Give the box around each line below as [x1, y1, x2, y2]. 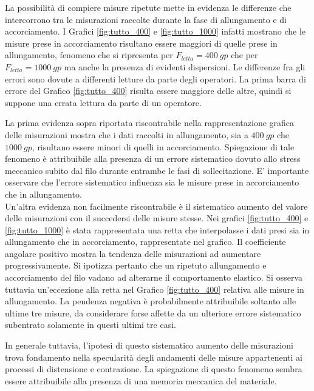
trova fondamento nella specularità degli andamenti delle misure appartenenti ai [5, 350, 302, 363]
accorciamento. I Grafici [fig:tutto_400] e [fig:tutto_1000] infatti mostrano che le [5, 25, 306, 38]
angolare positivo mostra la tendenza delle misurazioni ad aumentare [5, 247, 261, 259]
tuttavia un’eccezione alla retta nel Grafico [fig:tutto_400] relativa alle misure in [5, 282, 304, 295]
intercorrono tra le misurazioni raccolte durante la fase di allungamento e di [5, 13, 287, 25]
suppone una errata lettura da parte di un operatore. [5, 96, 202, 109]
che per [231, 48, 258, 61]
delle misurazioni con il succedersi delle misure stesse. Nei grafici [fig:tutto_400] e [5, 212, 309, 224]
